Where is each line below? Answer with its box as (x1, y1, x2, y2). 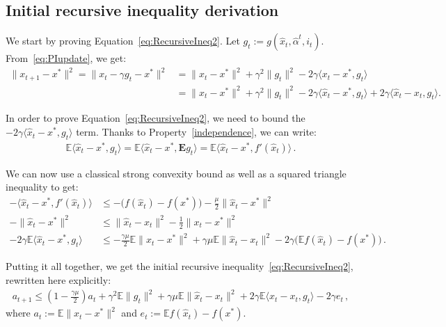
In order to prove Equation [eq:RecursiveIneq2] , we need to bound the (6, 111, 305, 125)
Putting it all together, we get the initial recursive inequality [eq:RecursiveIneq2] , (6, 259, 353, 273)
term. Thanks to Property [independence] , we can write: (76, 125, 317, 139)
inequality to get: (6, 180, 79, 194)
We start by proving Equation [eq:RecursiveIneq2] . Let (6, 33, 240, 48)
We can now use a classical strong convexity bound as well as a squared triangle (6, 166, 347, 180)
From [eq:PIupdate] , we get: (6, 51, 127, 65)
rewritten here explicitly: (6, 272, 111, 287)
